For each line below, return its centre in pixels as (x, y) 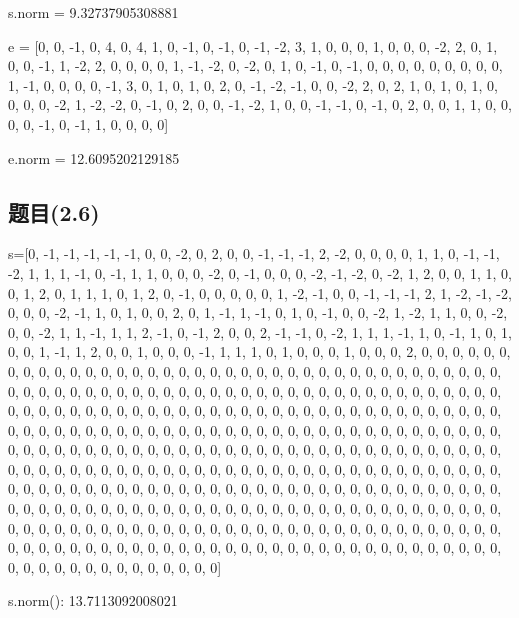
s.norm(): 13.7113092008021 (93, 600)
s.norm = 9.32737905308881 (93, 12)
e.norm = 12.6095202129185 (94, 157)
